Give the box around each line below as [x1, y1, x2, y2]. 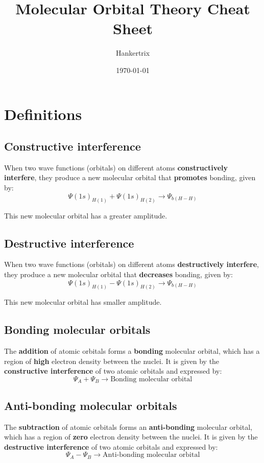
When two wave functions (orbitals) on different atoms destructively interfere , [4, 259, 259, 270]
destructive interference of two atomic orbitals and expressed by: [4, 441, 218, 452]
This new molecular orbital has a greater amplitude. [4, 210, 167, 221]
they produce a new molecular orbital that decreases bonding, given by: [4, 269, 233, 279]
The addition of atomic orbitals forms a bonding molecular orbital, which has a [4, 346, 260, 356]
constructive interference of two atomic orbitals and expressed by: [4, 365, 222, 376]
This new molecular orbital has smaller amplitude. [4, 297, 162, 307]
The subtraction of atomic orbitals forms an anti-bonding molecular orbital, [4, 421, 252, 432]
